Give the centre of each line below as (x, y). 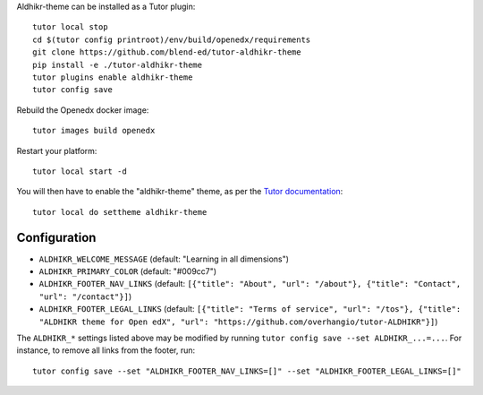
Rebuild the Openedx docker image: (83, 110)
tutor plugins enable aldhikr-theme (113, 77)
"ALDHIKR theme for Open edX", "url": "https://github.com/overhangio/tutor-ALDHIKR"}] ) (238, 322)
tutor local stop (70, 27)
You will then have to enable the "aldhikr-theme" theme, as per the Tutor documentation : (180, 192)
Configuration (56, 237)
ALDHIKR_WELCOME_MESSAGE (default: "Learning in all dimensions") (164, 259)
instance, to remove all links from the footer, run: (106, 350)
